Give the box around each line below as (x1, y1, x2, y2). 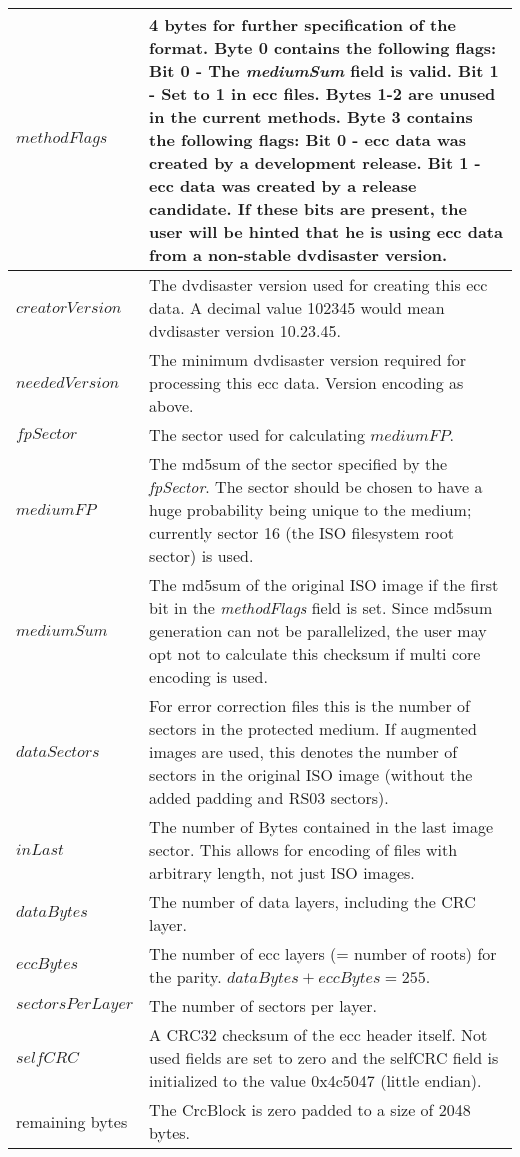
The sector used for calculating (149, 423, 365, 446)
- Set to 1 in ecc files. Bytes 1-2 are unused (149, 82, 496, 105)
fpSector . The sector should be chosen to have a (149, 475, 483, 498)
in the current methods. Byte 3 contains (149, 105, 473, 128)
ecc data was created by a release (149, 174, 417, 197)
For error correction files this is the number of (149, 694, 470, 717)
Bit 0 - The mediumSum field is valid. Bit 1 (149, 59, 499, 82)
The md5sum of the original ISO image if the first (149, 573, 499, 596)
